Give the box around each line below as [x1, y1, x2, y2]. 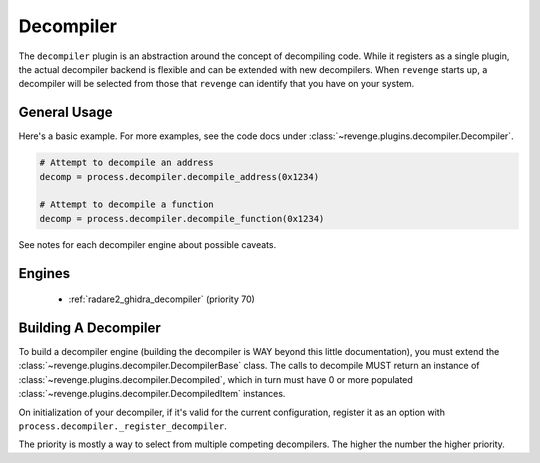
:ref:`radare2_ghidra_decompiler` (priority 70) [68, 293, 255, 305]
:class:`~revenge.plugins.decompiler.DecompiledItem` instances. [18, 388, 286, 400]
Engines [18, 265, 71, 282]
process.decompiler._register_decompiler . [18, 420, 227, 432]
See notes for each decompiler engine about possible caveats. [18, 238, 277, 250]
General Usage [18, 104, 114, 121]
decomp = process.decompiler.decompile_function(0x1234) [39, 213, 325, 224]
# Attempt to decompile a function [39, 199, 214, 210]
